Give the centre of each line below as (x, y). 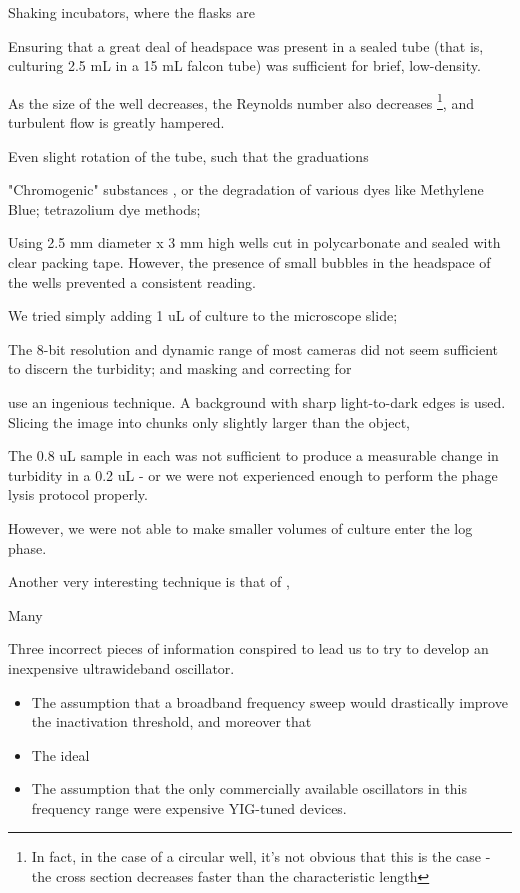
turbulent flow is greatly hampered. (116, 122)
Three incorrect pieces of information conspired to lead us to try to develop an (248, 648)
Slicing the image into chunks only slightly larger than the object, (209, 421)
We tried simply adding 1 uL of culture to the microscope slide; (203, 315)
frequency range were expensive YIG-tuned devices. (189, 807)
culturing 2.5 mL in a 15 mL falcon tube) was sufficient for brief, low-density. (244, 65)
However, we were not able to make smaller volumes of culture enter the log (240, 527)
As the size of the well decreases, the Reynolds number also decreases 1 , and (241, 101)
